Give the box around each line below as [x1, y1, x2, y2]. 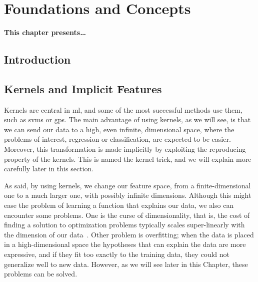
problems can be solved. [4, 268, 77, 279]
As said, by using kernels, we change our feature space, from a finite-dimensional [4, 180, 251, 190]
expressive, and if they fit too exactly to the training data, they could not [4, 249, 229, 259]
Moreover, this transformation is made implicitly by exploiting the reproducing [4, 144, 246, 154]
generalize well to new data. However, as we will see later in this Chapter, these [4, 258, 248, 269]
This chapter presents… [4, 27, 86, 38]
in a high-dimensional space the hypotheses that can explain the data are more [4, 239, 246, 249]
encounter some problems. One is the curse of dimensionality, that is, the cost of [4, 209, 250, 220]
